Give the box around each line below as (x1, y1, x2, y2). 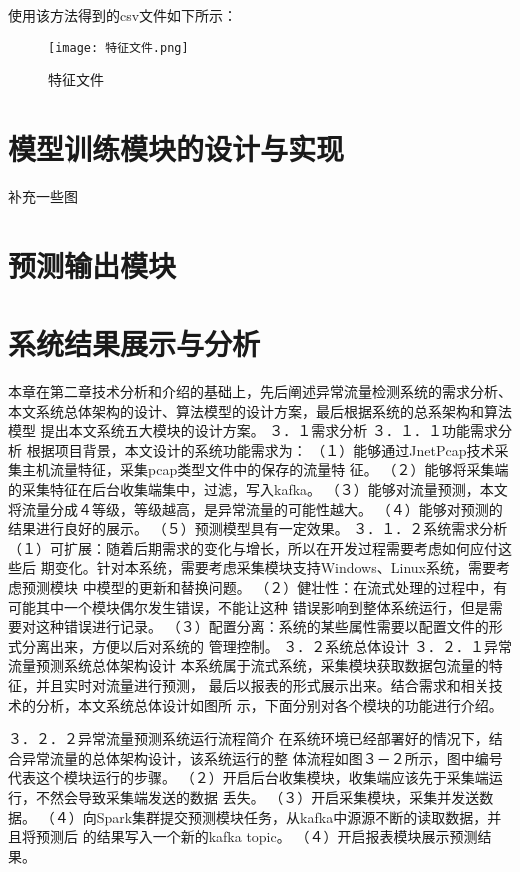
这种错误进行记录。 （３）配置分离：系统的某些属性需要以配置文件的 (35, 616, 489, 637)
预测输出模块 (8, 244, 177, 285)
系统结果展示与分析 (8, 323, 261, 364)
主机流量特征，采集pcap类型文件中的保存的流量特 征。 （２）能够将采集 (21, 459, 495, 480)
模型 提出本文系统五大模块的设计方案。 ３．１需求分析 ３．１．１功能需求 (8, 420, 498, 441)
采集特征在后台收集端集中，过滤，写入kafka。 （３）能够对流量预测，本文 (21, 479, 508, 500)
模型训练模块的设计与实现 (8, 128, 345, 169)
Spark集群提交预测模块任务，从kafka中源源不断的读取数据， (96, 806, 488, 827)
